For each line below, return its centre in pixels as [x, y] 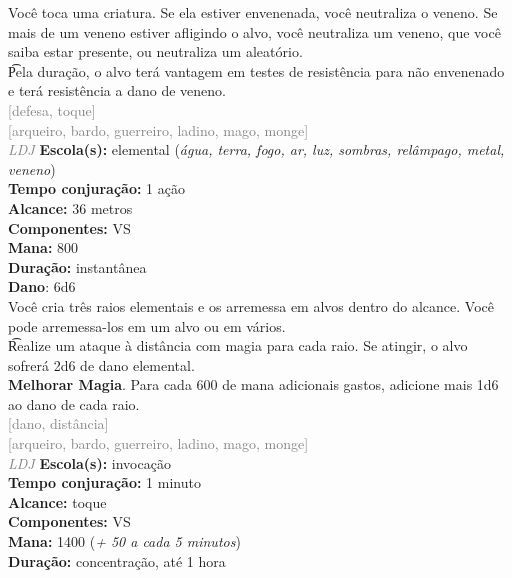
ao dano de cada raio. [74, 403]
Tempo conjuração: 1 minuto [104, 482]
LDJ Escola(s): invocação [89, 462]
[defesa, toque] [52, 109]
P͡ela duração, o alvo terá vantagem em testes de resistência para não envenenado [256, 70]
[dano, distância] [58, 423]
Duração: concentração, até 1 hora [117, 560]
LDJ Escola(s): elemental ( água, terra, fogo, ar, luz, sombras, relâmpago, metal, [256, 149]
